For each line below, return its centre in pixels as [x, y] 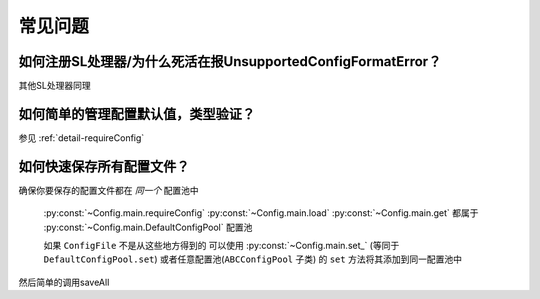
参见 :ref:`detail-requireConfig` [81, 137]
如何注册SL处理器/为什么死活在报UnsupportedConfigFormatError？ [230, 61]
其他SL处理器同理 [54, 86]
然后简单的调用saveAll [64, 282]
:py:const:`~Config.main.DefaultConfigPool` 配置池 [148, 227]
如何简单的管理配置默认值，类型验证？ [136, 113]
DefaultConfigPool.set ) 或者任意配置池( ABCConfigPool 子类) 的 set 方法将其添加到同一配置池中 [252, 259]
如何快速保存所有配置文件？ [104, 166]
